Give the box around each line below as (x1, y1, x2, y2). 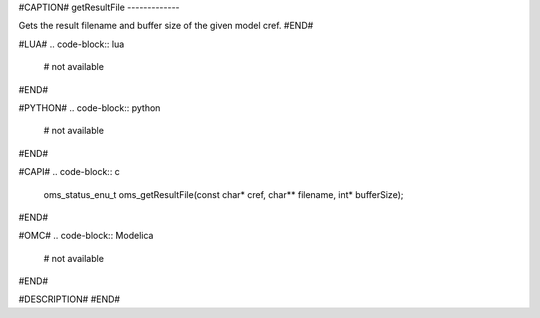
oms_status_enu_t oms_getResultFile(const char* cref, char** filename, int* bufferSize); (43, 188, 404, 200)
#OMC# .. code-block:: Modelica (18, 230, 154, 242)
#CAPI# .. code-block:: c (18, 166, 120, 178)
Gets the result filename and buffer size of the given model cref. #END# (18, 20, 314, 32)
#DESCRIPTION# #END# (18, 293, 120, 305)
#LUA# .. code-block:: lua (18, 38, 125, 50)
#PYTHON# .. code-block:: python (18, 101, 161, 114)
